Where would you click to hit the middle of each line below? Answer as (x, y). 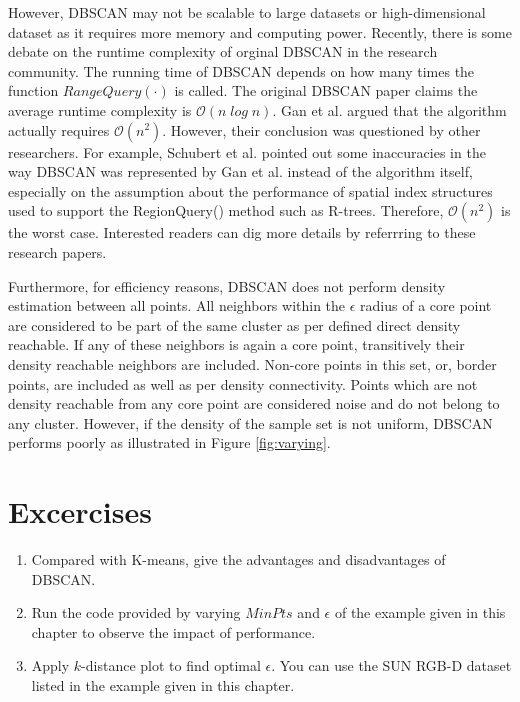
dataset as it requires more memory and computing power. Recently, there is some (260, 31)
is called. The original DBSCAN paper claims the (326, 90)
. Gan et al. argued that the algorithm (389, 109)
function (33, 90)
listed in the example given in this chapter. (163, 684)
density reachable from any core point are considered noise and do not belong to (254, 403)
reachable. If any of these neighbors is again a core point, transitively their (236, 344)
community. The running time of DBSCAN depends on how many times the (241, 70)
